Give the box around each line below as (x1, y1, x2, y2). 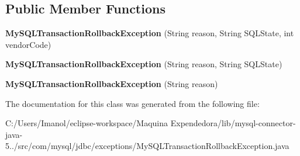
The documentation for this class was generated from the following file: (5, 97, 260, 109)
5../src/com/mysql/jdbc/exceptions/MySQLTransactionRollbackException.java (5, 140, 289, 152)
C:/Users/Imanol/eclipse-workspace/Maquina (5, 117, 168, 129)
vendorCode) (5, 38, 51, 50)
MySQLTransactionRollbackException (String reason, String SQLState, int (5, 27, 294, 39)
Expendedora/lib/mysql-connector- (170, 117, 296, 129)
